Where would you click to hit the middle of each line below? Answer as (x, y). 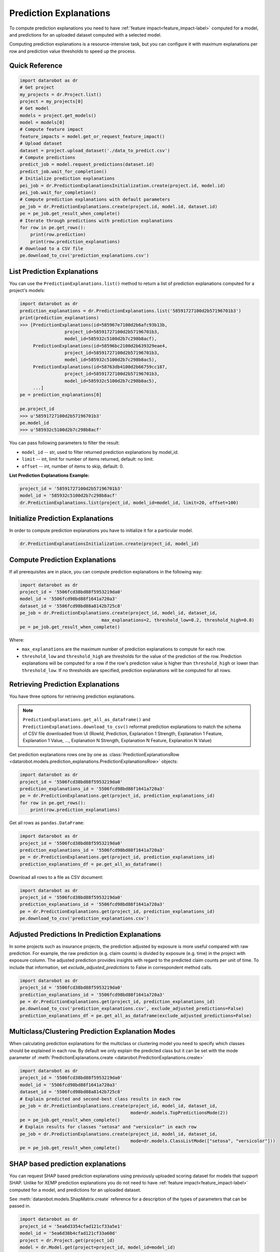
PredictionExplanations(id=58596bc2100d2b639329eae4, (100, 346)
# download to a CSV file (51, 249)
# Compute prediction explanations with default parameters (95, 200)
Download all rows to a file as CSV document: (56, 877)
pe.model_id (34, 423)
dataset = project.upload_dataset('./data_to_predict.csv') (95, 150)
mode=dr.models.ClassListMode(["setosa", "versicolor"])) (203, 1141)
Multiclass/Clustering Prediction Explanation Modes (92, 1032)
